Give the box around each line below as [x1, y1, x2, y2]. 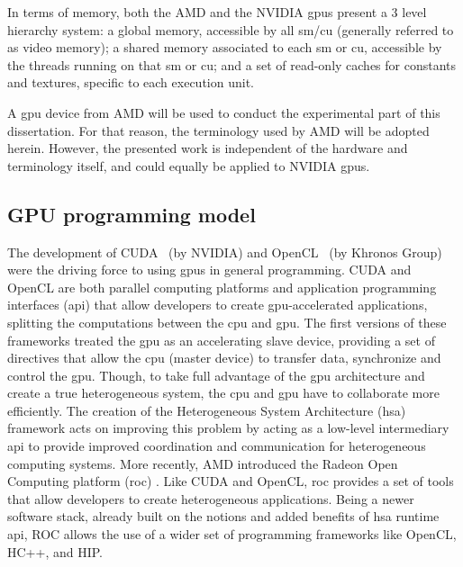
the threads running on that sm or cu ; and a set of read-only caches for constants [7, 55, 457, 74]
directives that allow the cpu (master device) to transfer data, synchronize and [7, 348, 441, 367]
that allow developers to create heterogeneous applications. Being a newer [7, 489, 414, 508]
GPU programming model [7, 200, 256, 228]
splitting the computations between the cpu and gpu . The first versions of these [7, 312, 447, 331]
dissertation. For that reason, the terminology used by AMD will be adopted [7, 121, 430, 139]
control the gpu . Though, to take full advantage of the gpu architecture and [7, 365, 425, 384]
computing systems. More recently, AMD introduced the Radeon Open [7, 454, 398, 472]
